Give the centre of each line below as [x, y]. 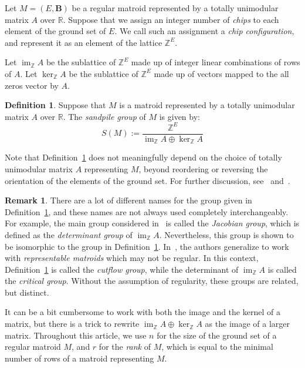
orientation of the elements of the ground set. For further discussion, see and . [148, 180]
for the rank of [125, 347]
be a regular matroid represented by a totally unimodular [175, 8]
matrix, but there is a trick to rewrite [72, 324]
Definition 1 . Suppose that [55, 105]
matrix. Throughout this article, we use [76, 335]
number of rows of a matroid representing [79, 358]
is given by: [179, 116]
